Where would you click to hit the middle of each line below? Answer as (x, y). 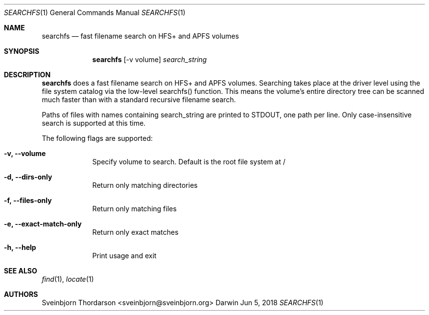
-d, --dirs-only (28, 177)
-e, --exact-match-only (43, 224)
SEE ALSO (21, 271)
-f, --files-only (28, 200)
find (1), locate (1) (68, 279)
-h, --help (20, 247)
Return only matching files (134, 209)
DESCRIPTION (27, 75)
